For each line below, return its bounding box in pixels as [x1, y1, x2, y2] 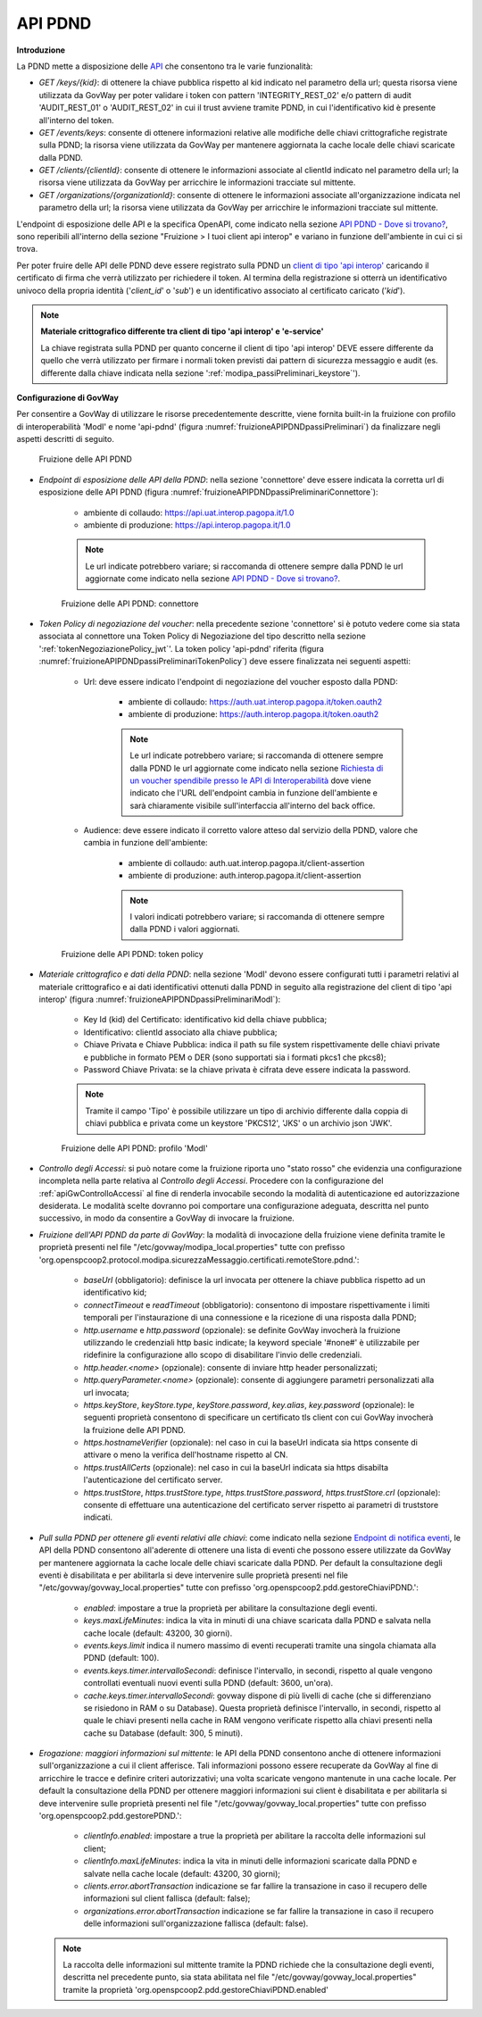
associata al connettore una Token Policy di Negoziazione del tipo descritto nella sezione [38, 630, 366, 642]
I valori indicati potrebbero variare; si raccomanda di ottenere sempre [129, 912, 386, 922]
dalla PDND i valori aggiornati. [129, 924, 240, 935]
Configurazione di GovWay [16, 392, 120, 403]
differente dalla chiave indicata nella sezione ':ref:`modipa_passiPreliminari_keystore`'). [40, 367, 361, 379]
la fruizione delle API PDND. [83, 1424, 187, 1435]
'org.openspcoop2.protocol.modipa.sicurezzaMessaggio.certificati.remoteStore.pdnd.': [38, 1254, 360, 1265]
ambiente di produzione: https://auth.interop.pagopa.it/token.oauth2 [128, 709, 379, 720]
